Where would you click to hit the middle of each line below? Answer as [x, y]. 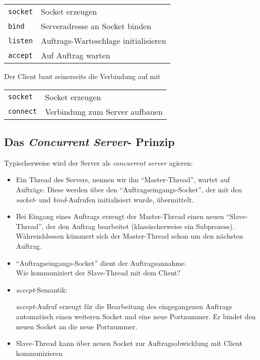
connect [23, 112]
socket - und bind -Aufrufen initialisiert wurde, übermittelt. [105, 199]
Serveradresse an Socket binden [96, 26]
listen [21, 41]
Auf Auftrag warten [76, 55]
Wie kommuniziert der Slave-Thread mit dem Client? [98, 273]
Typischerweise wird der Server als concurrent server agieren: [99, 162]
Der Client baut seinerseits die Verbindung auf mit [82, 76]
